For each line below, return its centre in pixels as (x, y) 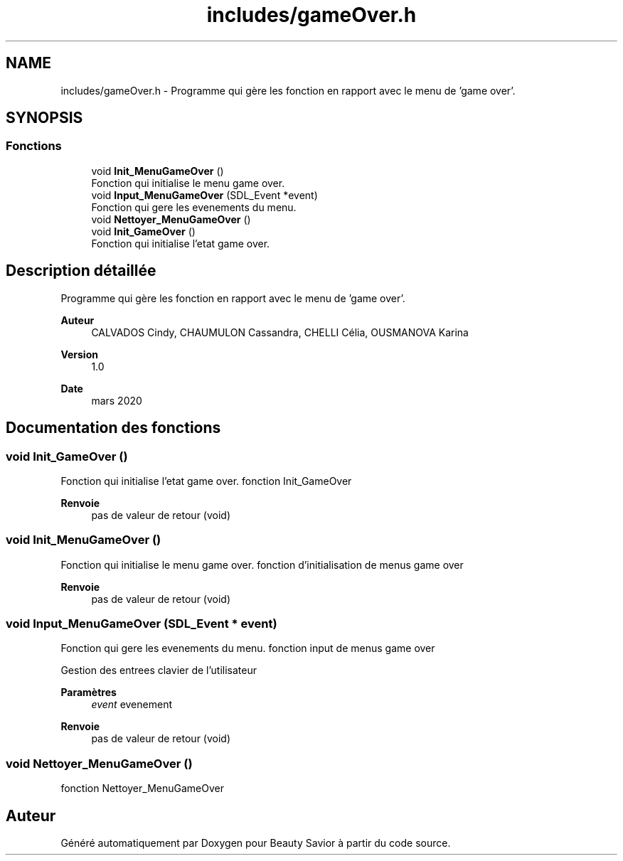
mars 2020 (117, 400)
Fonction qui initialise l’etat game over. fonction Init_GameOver (206, 481)
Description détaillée (81, 271)
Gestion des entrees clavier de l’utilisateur (159, 670)
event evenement (132, 705)
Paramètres (89, 692)
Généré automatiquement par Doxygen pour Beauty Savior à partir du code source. (256, 843)
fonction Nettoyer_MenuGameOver (142, 788)
